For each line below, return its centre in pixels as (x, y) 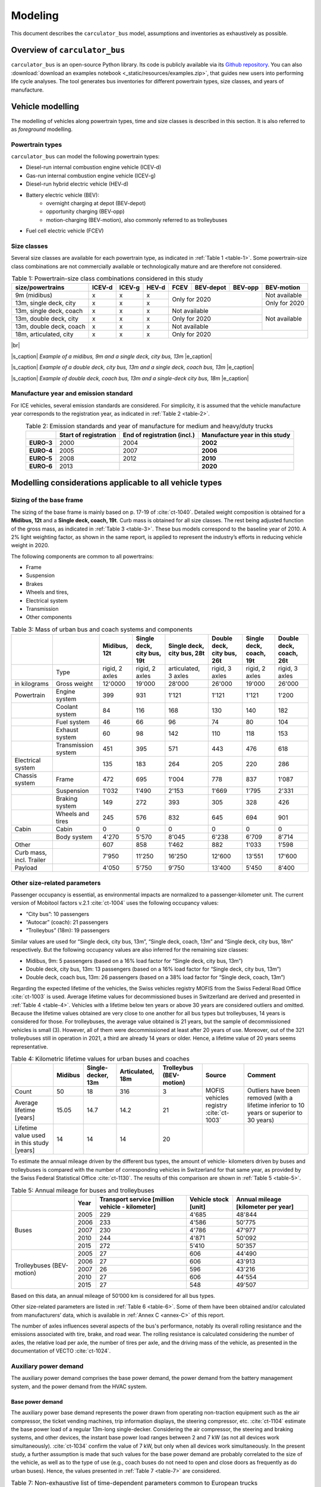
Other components (49, 617)
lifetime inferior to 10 (276, 1105)
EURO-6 (41, 466)
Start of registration (88, 435)
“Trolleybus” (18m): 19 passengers (68, 930)
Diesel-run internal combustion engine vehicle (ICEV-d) (94, 167)
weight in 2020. (30, 545)
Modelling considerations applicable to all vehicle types (117, 483)
